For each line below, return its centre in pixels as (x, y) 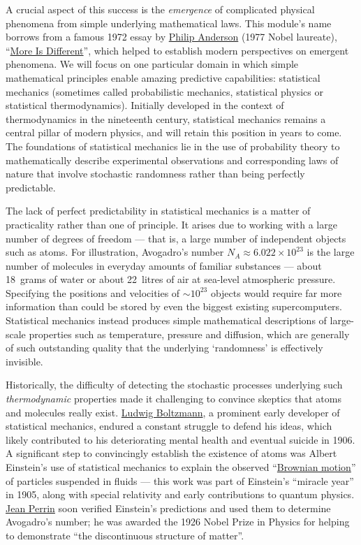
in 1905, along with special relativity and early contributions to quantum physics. (180, 494)
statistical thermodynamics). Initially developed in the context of (145, 105)
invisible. (24, 361)
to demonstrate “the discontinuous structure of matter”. (125, 535)
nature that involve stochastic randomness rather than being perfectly (155, 174)
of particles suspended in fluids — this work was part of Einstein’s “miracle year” (180, 480)
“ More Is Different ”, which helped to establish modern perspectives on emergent (177, 50)
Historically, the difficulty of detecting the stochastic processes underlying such (174, 385)
